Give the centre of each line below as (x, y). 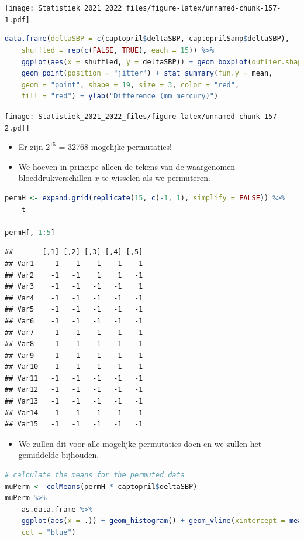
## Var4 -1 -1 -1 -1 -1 (74, 298)
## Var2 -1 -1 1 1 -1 (74, 275)
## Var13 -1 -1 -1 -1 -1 (74, 401)
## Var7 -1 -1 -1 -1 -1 (74, 332)
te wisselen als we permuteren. (156, 178)
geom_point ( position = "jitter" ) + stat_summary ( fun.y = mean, (147, 74)
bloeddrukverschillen (55, 178)
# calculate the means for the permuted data (95, 475)
